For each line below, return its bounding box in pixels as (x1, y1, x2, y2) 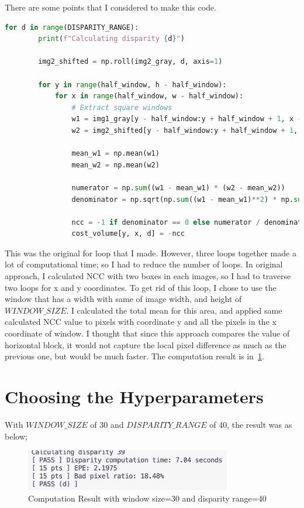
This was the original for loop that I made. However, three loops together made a (5, 246, 296, 259)
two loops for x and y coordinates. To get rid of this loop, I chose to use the (5, 281, 277, 293)
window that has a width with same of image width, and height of (5, 293, 242, 305)
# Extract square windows (71, 103, 172, 112)
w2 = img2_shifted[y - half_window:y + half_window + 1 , (71, 126, 298, 135)
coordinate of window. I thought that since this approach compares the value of (5, 327, 290, 339)
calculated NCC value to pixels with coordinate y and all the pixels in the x (5, 315, 277, 328)
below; (5, 430, 27, 442)
